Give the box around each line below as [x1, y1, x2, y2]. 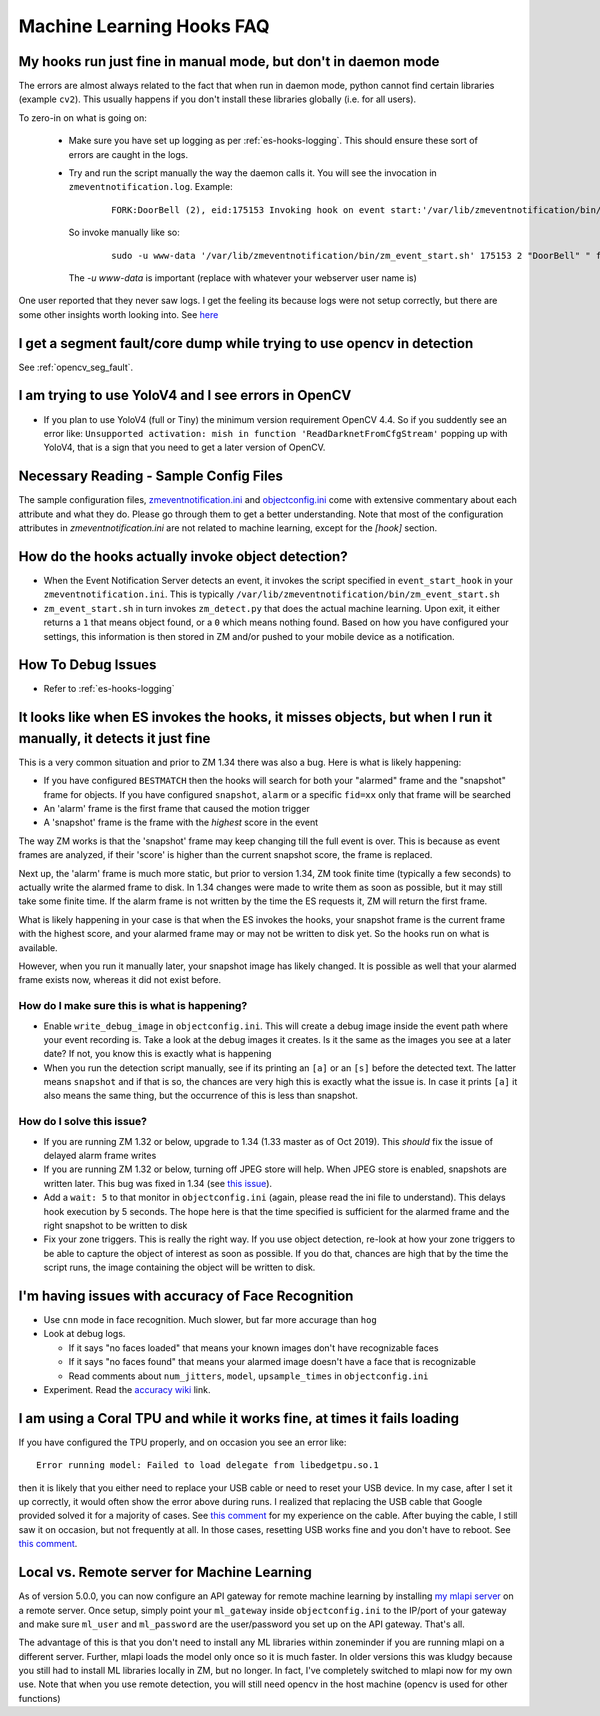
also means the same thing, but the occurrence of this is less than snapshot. [43, 1090, 359, 1102]
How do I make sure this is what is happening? [18, 999, 248, 1013]
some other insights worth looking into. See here [18, 308, 219, 320]
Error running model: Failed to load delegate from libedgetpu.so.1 [36, 1460, 379, 1471]
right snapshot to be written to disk [43, 1219, 188, 1231]
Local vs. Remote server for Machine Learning [18, 1564, 312, 1581]
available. [18, 941, 59, 954]
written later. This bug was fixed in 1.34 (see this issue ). [43, 1177, 273, 1189]
